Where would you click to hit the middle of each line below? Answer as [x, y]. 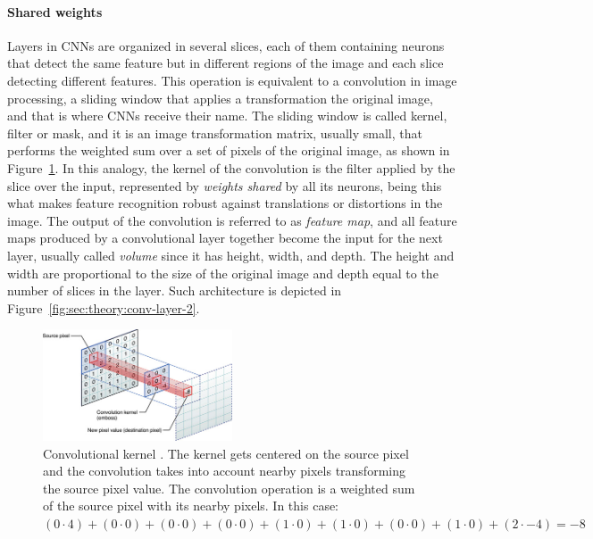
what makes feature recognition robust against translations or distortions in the [225, 203]
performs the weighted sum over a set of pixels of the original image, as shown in [229, 150]
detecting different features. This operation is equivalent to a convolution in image [232, 80]
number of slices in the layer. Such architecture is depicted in [175, 290]
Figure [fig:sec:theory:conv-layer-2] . [104, 307]
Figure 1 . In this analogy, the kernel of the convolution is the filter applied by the [231, 167]
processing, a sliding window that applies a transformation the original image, [220, 98]
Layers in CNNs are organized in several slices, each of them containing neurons [226, 45]
